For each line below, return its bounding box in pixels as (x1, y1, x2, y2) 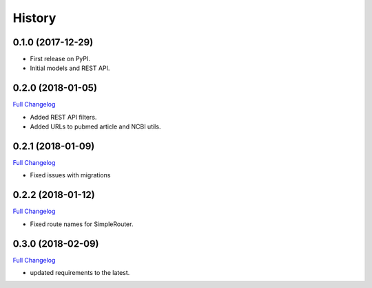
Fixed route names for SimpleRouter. (30, 220, 134, 228)
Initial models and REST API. (30, 64, 110, 72)
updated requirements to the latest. (30, 269, 130, 277)
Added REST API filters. (30, 113, 97, 121)
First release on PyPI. (30, 55, 91, 63)
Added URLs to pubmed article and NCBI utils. (30, 122, 161, 131)
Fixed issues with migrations (30, 171, 111, 179)
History (12, 10, 56, 25)
